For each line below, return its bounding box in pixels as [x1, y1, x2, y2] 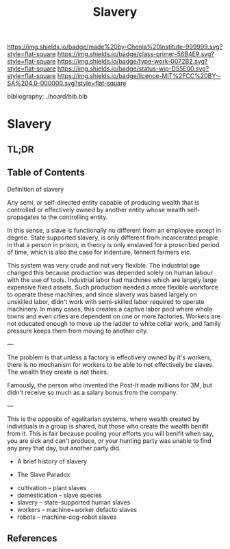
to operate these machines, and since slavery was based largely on [7, 290, 197, 298]
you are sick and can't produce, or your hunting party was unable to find [7, 436, 212, 445]
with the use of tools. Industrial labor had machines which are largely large [7, 275, 218, 284]
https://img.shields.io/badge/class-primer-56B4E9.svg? [57, 50, 214, 58]
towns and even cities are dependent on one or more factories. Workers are [7, 312, 221, 320]
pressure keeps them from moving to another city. [7, 327, 149, 335]
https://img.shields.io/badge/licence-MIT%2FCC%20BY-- [57, 72, 221, 80]
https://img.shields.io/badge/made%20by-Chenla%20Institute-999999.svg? [7, 42, 223, 51]
